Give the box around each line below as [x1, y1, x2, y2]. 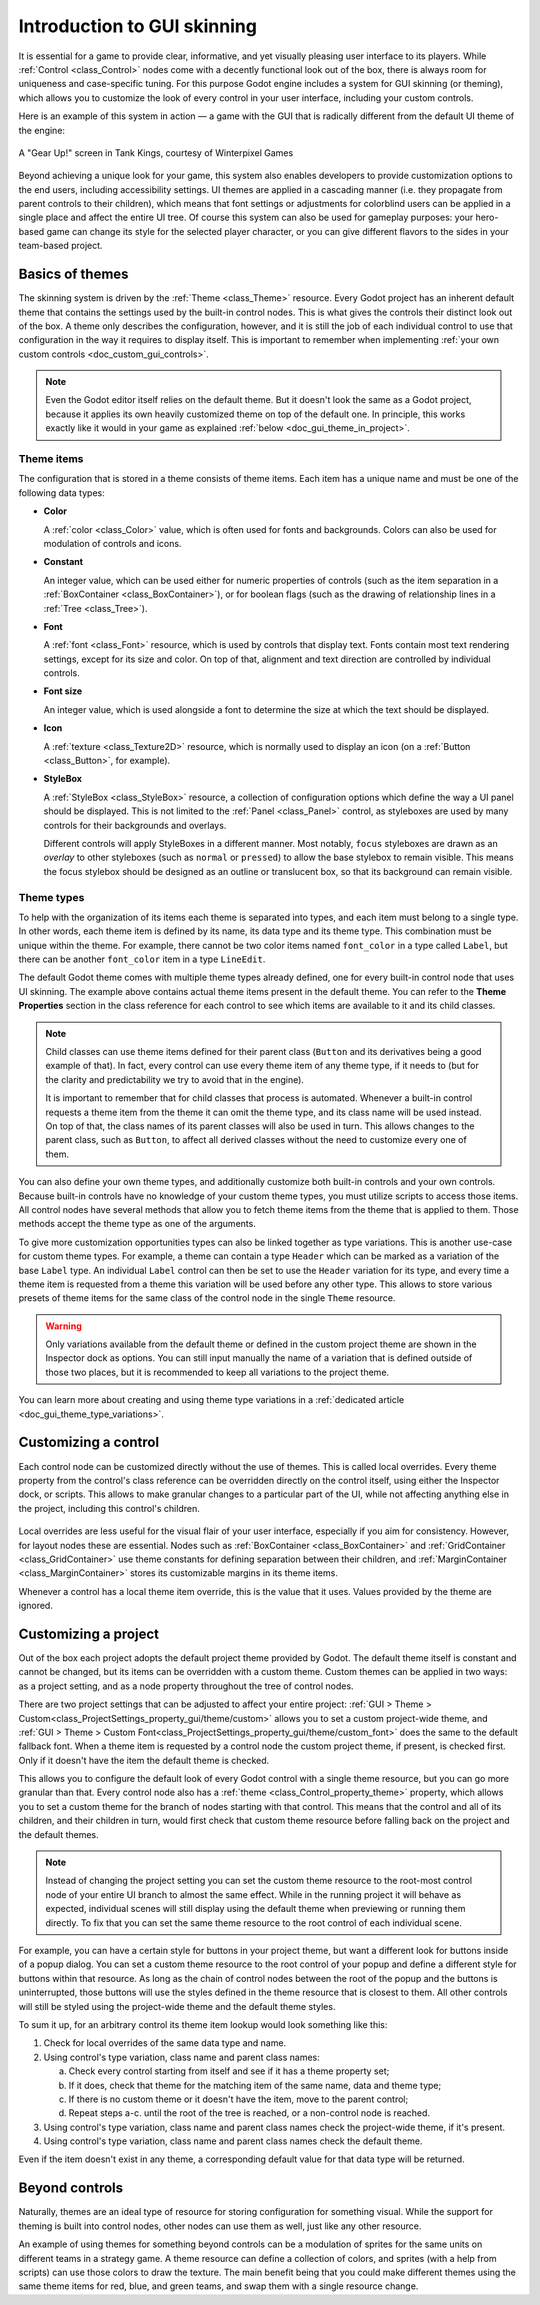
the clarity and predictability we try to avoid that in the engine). [45, 1073, 305, 1085]
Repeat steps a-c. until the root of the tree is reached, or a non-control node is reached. [68, 2107, 430, 2119]
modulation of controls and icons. [43, 537, 182, 549]
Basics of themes [18, 266, 129, 283]
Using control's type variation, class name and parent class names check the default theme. [43, 2135, 423, 2147]
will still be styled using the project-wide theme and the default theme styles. [18, 2000, 336, 2012]
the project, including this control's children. [18, 1502, 200, 1514]
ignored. [18, 1600, 54, 1612]
